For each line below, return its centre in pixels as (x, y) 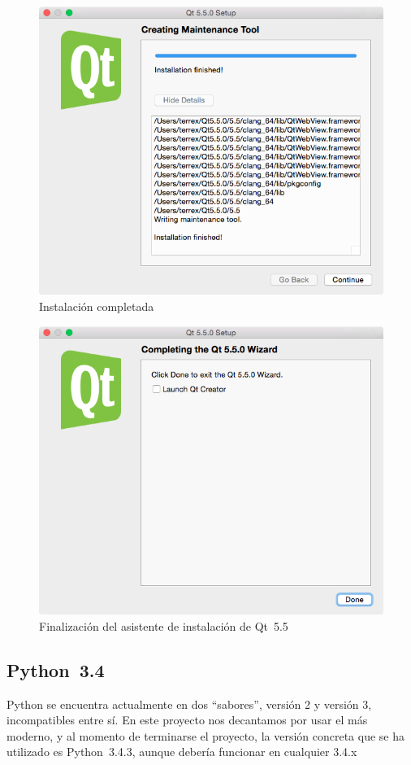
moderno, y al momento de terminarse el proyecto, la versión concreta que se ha (206, 735)
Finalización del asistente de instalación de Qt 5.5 (164, 625)
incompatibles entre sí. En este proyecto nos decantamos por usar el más (187, 720)
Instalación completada (97, 306)
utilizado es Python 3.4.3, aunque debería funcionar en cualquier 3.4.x (182, 752)
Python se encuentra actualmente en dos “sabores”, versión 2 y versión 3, (189, 704)
